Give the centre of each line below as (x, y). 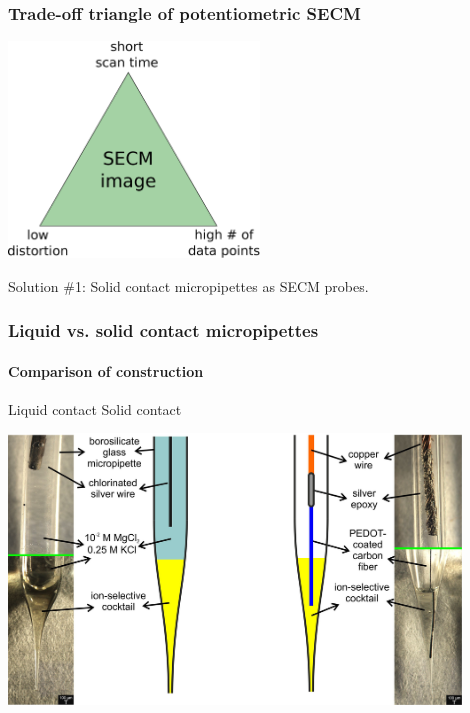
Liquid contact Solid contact (95, 408)
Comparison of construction (106, 370)
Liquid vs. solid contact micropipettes (163, 330)
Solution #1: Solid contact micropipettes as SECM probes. (188, 285)
